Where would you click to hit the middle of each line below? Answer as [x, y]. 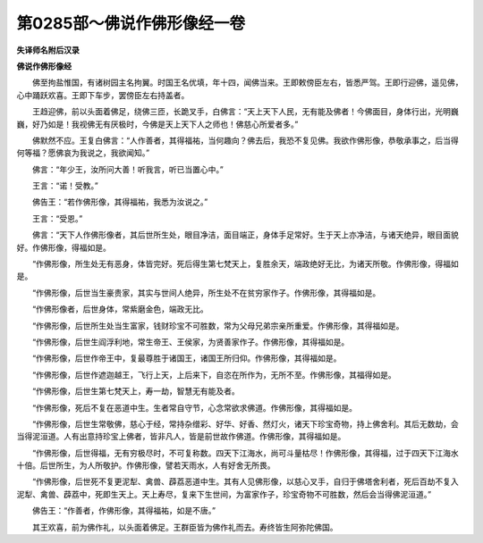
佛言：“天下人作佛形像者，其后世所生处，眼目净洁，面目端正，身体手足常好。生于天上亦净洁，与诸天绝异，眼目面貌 [246, 235]
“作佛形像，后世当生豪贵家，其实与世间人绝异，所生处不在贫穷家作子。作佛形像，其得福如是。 [206, 292]
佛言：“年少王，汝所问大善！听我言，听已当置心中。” [127, 169]
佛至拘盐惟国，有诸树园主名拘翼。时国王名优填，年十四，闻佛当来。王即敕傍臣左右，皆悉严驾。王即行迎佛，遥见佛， [247, 83]
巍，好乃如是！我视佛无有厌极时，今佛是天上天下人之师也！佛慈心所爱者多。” [157, 124]
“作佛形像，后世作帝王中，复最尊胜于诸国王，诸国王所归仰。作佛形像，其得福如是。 [186, 358]
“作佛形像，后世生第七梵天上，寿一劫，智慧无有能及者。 [136, 391]
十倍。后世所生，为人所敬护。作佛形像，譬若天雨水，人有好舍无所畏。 [146, 465]
